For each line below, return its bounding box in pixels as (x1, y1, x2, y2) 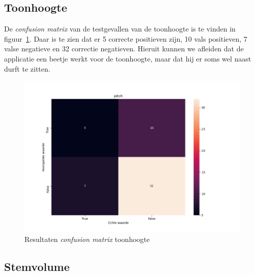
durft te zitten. (4, 63, 50, 74)
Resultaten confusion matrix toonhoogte (24, 233, 150, 244)
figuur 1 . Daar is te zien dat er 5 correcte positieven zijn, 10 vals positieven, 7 (4, 33, 247, 44)
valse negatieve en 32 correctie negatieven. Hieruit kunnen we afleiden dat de (4, 43, 244, 54)
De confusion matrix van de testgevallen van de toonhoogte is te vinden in (4, 23, 236, 34)
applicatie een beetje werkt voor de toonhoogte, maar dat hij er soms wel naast (4, 53, 251, 64)
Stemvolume (4, 258, 70, 274)
